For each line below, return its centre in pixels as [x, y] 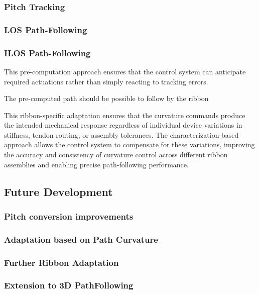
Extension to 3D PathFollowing [69, 285]
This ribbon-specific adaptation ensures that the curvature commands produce [125, 115]
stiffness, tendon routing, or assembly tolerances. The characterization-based [121, 134]
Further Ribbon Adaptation [61, 262]
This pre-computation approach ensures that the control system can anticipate [125, 71]
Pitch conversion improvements [69, 216]
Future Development [58, 191]
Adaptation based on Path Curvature [81, 239]
